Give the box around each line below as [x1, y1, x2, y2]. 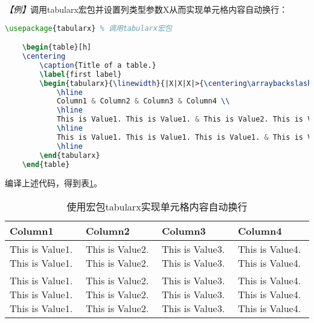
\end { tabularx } [39, 151, 100, 160]
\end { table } [22, 160, 70, 169]
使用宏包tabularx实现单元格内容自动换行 [66, 199, 248, 214]
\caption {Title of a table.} [39, 60, 156, 70]
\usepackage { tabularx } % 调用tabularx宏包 [5, 24, 172, 33]
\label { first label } [39, 70, 122, 79]
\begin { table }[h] [22, 43, 92, 52]
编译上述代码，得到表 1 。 [5, 177, 102, 189]
